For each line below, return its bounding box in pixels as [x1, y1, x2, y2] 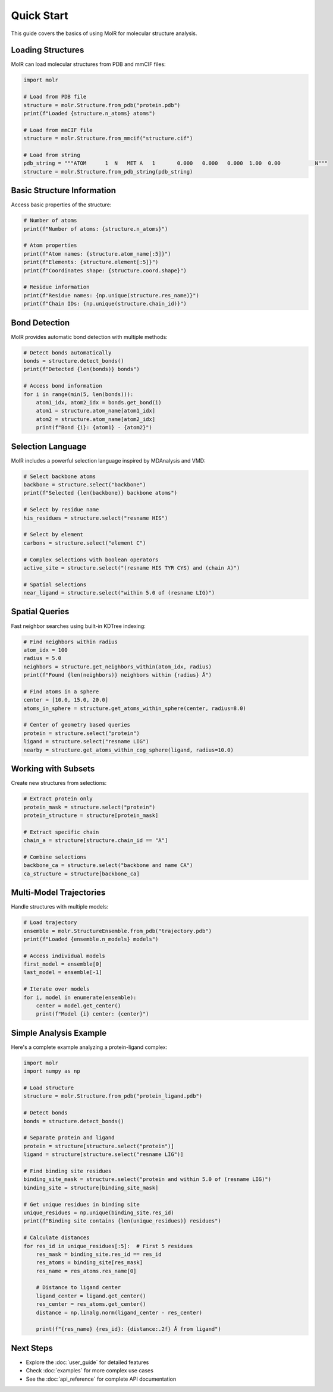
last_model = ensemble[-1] [23, 969, 102, 976]
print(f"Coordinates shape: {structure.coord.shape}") [23, 267, 187, 274]
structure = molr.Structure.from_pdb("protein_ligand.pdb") [23, 1093, 203, 1099]
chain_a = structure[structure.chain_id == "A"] [23, 837, 168, 844]
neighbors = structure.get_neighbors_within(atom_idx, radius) [23, 663, 212, 670]
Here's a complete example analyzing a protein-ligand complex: [11, 1044, 168, 1051]
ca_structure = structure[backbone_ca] [23, 870, 140, 877]
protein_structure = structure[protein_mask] [23, 812, 159, 819]
